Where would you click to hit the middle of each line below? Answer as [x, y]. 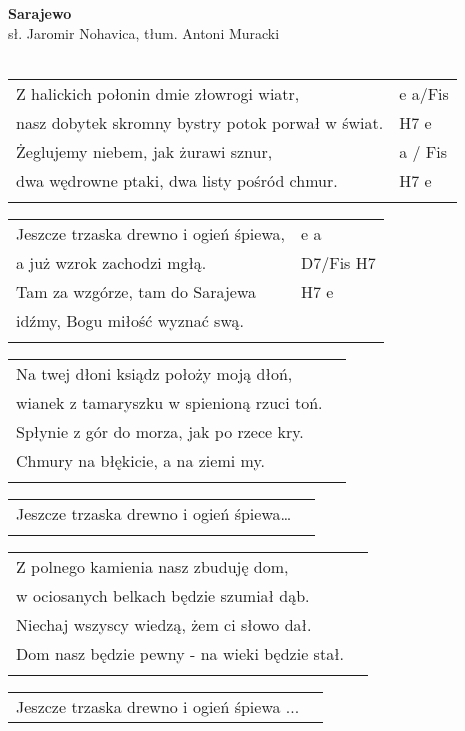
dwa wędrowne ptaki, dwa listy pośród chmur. [177, 180]
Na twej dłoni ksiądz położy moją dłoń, [154, 373]
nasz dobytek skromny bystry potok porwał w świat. [200, 122]
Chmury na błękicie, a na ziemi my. [140, 460]
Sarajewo [40, 13]
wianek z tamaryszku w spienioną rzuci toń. [169, 402]
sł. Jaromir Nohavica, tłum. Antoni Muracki [144, 32]
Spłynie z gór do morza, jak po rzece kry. [160, 431]
